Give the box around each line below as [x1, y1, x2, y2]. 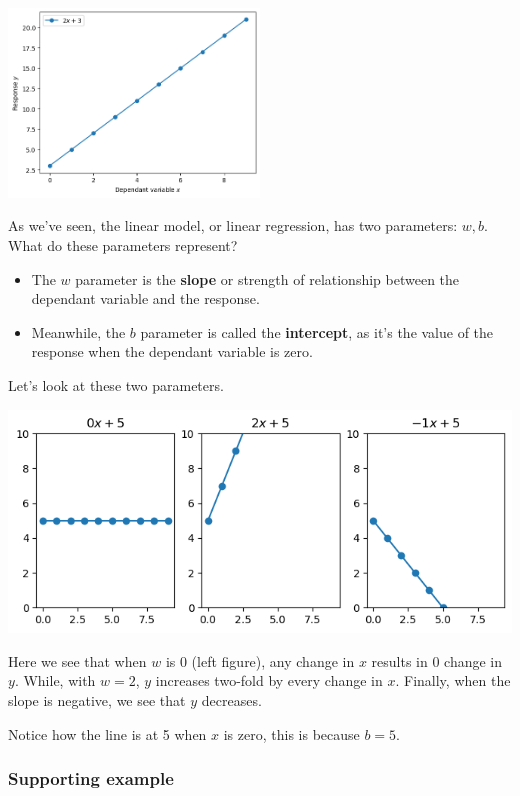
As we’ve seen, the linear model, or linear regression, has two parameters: [8, 215, 458, 236]
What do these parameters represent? [8, 234, 238, 255]
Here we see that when [8, 650, 147, 671]
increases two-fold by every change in [155, 670, 383, 691]
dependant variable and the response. [31, 288, 260, 309]
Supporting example [8, 766, 174, 791]
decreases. [201, 689, 262, 710]
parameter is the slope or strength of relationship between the [75, 268, 460, 289]
